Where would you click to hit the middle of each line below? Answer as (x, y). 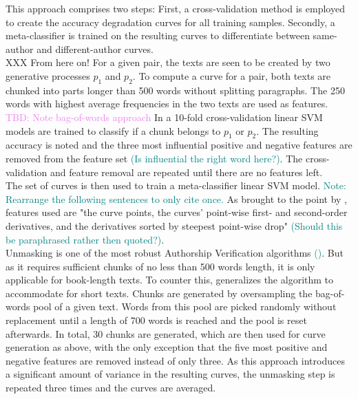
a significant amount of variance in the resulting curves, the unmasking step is (170, 374)
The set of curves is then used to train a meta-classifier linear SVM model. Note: (176, 185)
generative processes (48, 75)
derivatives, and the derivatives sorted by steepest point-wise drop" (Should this (174, 225)
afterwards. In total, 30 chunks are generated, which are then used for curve (166, 333)
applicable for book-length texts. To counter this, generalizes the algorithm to (170, 280)
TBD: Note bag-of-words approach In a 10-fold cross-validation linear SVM (164, 117)
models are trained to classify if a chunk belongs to (113, 130)
